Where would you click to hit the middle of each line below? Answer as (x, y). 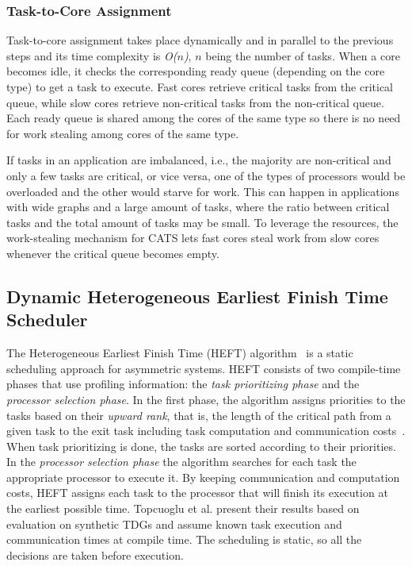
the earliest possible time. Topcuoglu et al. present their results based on (183, 508)
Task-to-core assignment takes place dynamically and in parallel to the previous (200, 40)
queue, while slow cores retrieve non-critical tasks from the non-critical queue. (195, 102)
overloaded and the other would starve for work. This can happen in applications (203, 191)
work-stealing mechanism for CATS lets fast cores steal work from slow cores (193, 238)
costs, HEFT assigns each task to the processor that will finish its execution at (197, 493)
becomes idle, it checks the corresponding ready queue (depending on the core (196, 71)
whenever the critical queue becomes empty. (113, 253)
